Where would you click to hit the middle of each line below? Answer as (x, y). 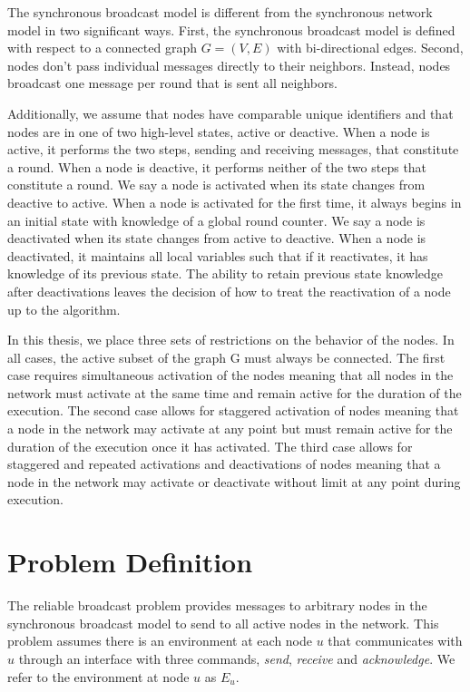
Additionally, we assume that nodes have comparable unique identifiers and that (230, 113)
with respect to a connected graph (102, 48)
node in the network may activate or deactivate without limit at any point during (234, 481)
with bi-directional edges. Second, (370, 48)
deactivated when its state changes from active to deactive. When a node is (217, 238)
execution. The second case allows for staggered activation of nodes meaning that (233, 410)
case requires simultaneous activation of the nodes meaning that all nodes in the (230, 375)
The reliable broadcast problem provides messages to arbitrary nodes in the (217, 605)
